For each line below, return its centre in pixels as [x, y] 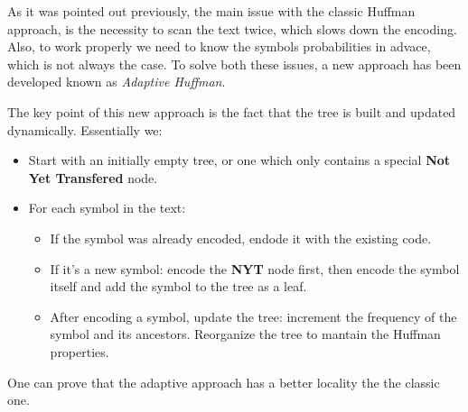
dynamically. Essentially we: [85, 129]
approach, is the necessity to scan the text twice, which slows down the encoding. [232, 28]
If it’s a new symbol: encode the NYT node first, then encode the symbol [255, 268]
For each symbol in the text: [107, 208]
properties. [80, 351]
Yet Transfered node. [93, 177]
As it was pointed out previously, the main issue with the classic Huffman [211, 11]
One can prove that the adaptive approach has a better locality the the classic [224, 382]
